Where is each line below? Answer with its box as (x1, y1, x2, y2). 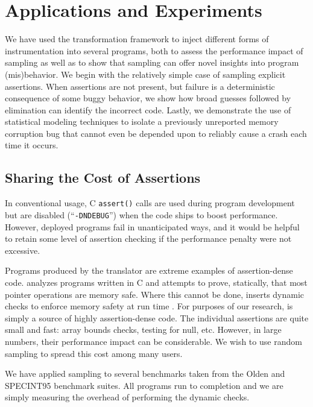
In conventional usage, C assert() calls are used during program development (5, 197, 295, 209)
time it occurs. (5, 139, 58, 151)
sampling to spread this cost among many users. (5, 347, 183, 359)
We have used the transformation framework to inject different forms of (5, 33, 269, 45)
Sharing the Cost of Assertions (5, 168, 201, 187)
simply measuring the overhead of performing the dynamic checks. (5, 391, 250, 403)
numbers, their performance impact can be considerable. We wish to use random (5, 335, 302, 347)
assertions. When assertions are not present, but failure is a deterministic (5, 80, 275, 92)
